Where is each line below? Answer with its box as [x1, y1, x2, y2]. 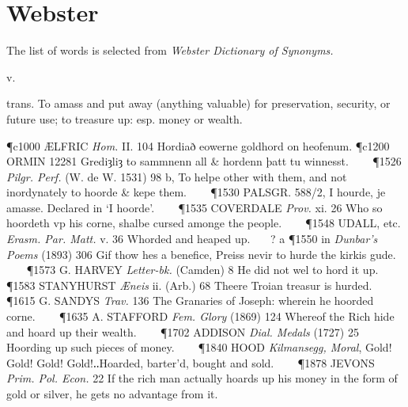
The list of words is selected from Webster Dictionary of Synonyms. [6, 42, 334, 59]
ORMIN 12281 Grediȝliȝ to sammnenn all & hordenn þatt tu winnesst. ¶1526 [6, 153, 402, 169]
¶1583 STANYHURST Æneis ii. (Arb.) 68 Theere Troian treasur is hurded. [6, 276, 372, 293]
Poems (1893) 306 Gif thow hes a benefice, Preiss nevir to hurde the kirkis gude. [6, 245, 396, 262]
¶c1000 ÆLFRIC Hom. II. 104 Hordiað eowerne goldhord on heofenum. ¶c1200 [6, 137, 390, 154]
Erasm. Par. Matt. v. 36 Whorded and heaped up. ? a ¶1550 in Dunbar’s [6, 230, 378, 247]
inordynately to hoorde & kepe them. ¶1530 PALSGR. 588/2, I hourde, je [6, 184, 386, 200]
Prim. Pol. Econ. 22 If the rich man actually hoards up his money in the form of [6, 370, 398, 386]
